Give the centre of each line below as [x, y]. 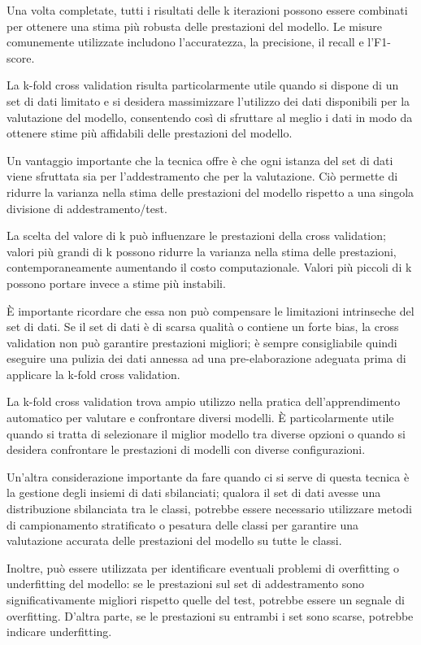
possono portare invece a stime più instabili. [116, 283]
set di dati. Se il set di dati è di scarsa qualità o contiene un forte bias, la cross [203, 327]
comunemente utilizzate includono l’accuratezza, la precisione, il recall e [185, 42]
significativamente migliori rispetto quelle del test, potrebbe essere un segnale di [206, 599]
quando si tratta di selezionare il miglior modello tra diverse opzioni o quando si [206, 433]
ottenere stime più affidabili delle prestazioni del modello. [150, 133]
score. [21, 57]
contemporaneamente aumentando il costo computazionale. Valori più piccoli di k [209, 267]
